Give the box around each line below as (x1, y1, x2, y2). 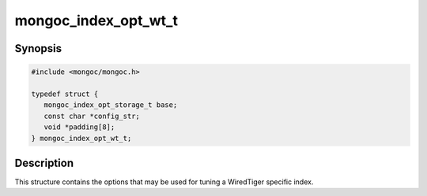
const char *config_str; (43, 111, 140, 120)
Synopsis (14, 42, 62, 55)
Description (14, 156, 74, 169)
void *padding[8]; (43, 123, 115, 131)
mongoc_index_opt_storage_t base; (43, 101, 178, 109)
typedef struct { (31, 89, 99, 98)
